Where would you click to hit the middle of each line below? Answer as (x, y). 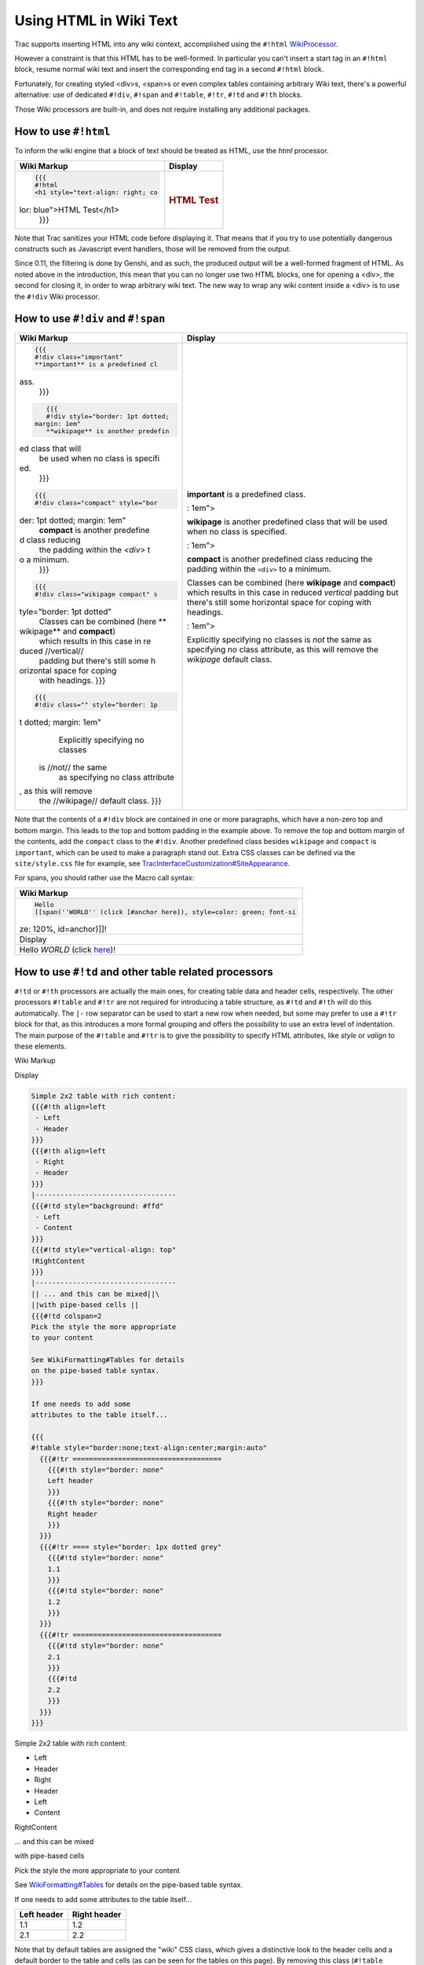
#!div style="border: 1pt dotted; (108, 417)
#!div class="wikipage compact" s (96, 594)
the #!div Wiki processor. (57, 296)
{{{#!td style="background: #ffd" (97, 1206)
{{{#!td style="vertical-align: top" (104, 1250)
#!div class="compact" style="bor (96, 503)
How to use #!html (62, 132)
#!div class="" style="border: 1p (96, 705)
